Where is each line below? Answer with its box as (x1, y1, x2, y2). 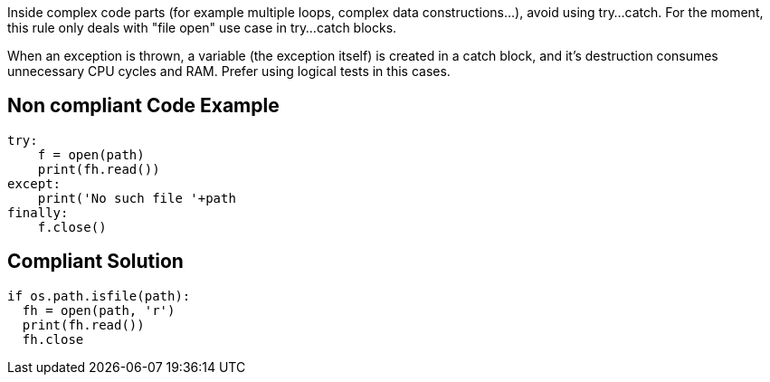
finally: (7, 205, 69, 220)
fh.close (22, 331, 84, 347)
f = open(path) (37, 147, 145, 162)
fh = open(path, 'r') (22, 302, 176, 318)
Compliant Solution (7, 250, 184, 273)
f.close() (37, 219, 107, 234)
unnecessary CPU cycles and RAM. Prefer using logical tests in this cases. (7, 63, 451, 79)
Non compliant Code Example (7, 94, 280, 118)
